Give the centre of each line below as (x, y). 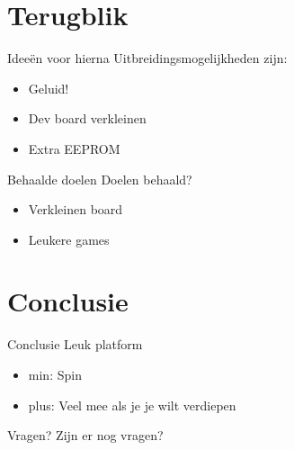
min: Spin (55, 374)
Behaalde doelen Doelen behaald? (100, 179)
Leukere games (69, 239)
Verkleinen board (76, 209)
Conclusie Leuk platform (75, 344)
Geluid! (49, 88)
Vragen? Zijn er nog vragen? (85, 435)
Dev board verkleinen (87, 118)
